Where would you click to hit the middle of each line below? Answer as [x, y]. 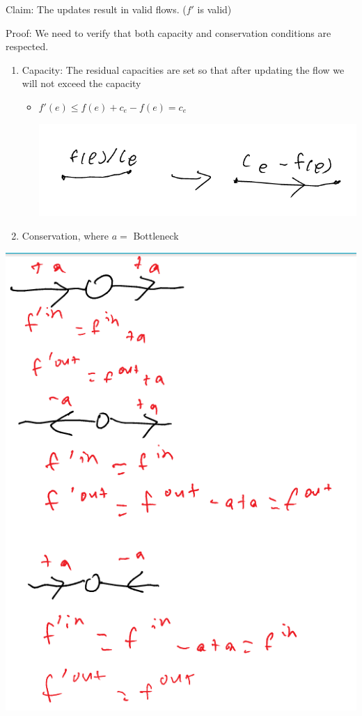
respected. [27, 46]
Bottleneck [156, 235]
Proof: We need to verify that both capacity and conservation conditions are [168, 32]
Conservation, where [65, 235]
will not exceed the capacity [81, 83]
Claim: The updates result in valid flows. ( [96, 9]
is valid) [214, 9]
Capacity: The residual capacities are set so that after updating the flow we [183, 69]
